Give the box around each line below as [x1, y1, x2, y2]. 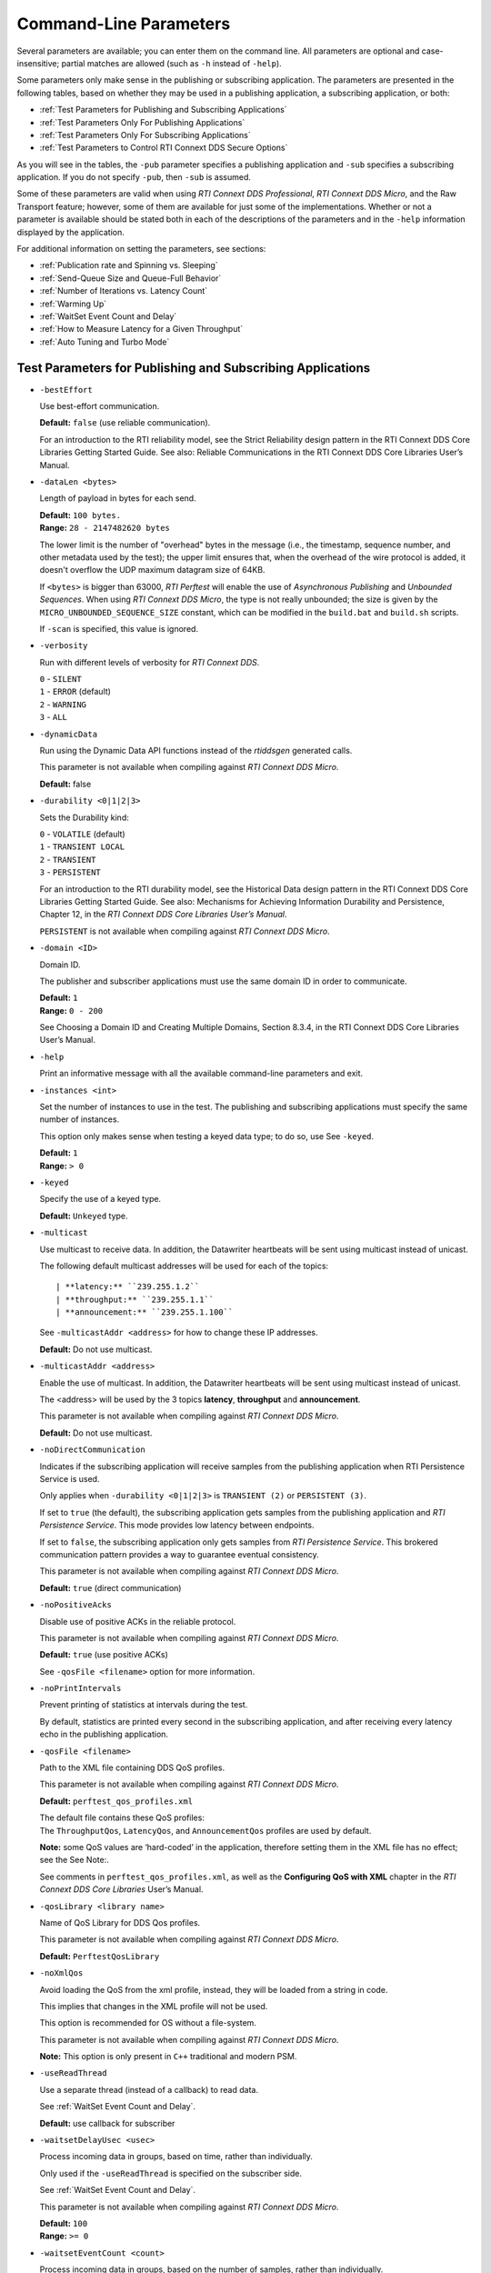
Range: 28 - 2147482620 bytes [39, 523, 170, 534]
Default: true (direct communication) [39, 1582, 182, 1593]
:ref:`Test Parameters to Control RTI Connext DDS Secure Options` [39, 142, 288, 154]
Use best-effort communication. [39, 401, 160, 412]
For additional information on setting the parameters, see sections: [16, 244, 266, 255]
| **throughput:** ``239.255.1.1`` [55, 1294, 215, 1305]
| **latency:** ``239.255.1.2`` [55, 1282, 200, 1292]
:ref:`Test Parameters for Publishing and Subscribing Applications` [39, 105, 287, 115]
